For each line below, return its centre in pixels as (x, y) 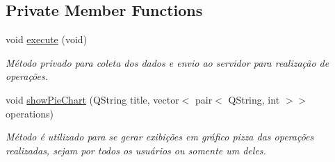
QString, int (254, 99)
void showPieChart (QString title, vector (92, 99)
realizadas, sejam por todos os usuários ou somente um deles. (136, 150)
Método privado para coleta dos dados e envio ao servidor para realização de (167, 62)
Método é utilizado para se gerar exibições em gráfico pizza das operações (160, 137)
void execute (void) (47, 39)
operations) (30, 113)
